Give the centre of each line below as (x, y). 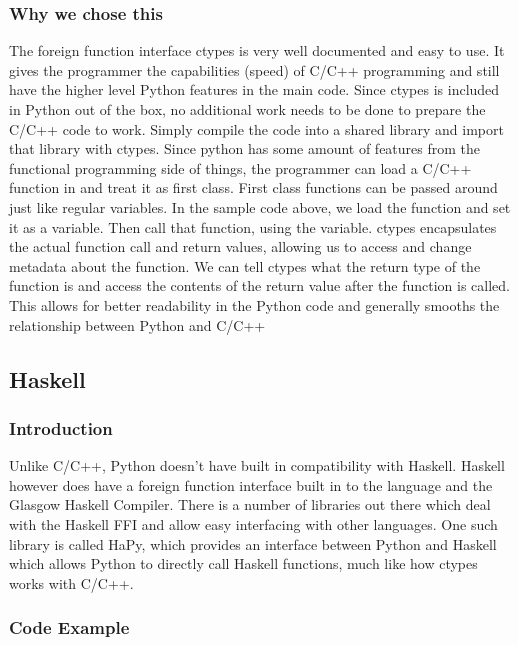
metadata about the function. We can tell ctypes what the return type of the (245, 265)
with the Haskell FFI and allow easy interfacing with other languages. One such (253, 523)
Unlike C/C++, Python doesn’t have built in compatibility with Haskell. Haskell (257, 465)
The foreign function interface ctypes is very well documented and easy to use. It (257, 50)
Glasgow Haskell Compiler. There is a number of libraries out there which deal (250, 504)
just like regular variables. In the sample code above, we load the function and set (260, 206)
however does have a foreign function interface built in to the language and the (251, 484)
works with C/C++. (71, 582)
